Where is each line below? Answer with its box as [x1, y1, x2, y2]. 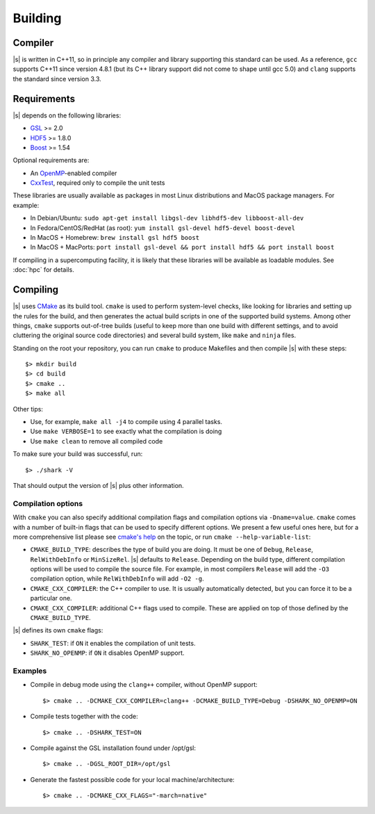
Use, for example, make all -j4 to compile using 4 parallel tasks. [30, 418, 222, 426]
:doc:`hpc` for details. [12, 266, 74, 274]
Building [12, 10, 62, 26]
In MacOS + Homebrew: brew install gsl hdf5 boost [30, 234, 200, 242]
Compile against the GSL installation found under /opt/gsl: [30, 744, 196, 752]
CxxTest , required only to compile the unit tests [30, 179, 165, 187]
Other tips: [12, 405, 43, 413]
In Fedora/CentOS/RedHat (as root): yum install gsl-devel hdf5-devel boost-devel [30, 223, 295, 232]
